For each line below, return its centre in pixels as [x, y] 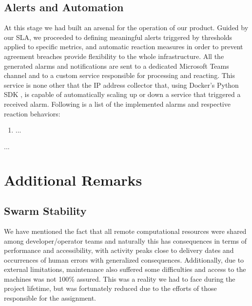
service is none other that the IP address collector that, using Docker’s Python [121, 85]
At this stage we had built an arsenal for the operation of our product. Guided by [126, 28]
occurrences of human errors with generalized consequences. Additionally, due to [124, 259]
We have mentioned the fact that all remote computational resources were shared [125, 231]
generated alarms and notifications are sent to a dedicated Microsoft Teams [116, 66]
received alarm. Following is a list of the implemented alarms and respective [117, 104]
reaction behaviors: [32, 113]
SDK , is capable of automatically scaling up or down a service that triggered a [122, 94]
